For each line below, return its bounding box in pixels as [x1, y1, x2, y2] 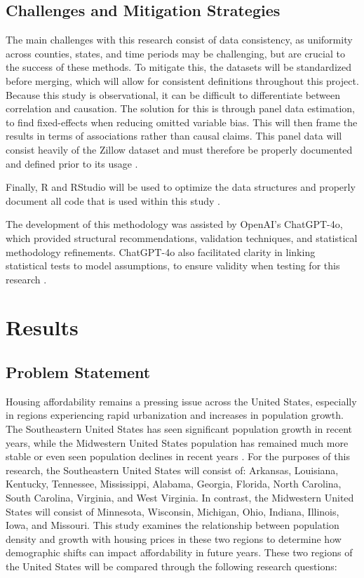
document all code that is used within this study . [6, 193, 220, 208]
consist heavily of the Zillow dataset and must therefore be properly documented [6, 142, 353, 156]
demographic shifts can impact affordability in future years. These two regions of [6, 545, 353, 560]
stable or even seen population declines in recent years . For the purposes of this [6, 449, 350, 464]
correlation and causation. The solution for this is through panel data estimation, [6, 101, 355, 116]
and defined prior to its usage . [6, 156, 138, 170]
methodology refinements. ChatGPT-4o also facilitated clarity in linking [6, 244, 316, 259]
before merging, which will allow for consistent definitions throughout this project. [6, 73, 359, 88]
